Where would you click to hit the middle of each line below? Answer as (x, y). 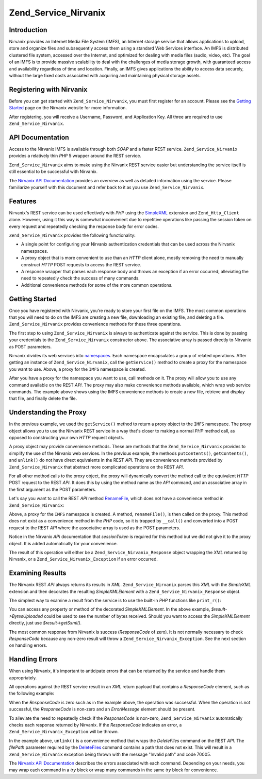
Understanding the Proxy (48, 412)
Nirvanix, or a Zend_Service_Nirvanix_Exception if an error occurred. (83, 559)
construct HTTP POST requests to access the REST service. (81, 264)
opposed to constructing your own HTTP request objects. (66, 438)
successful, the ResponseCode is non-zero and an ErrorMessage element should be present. (102, 709)
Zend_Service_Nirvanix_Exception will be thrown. (64, 732)
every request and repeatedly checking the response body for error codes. (84, 226)
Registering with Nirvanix (48, 89)
